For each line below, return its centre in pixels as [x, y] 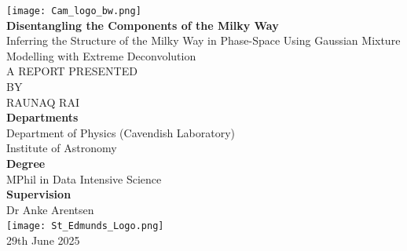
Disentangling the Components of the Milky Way [143, 25]
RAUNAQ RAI [43, 102]
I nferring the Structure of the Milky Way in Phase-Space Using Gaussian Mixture [203, 40]
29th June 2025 [43, 240]
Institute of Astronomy [62, 148]
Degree [26, 163]
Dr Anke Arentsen [50, 209]
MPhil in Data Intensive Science [84, 178]
